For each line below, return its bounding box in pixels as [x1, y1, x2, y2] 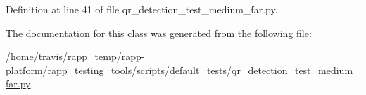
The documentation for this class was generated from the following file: [6, 25, 312, 40]
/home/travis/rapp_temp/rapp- [6, 49, 145, 64]
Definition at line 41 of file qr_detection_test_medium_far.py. [6, 2, 278, 16]
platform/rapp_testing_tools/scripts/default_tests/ [6, 62, 232, 77]
